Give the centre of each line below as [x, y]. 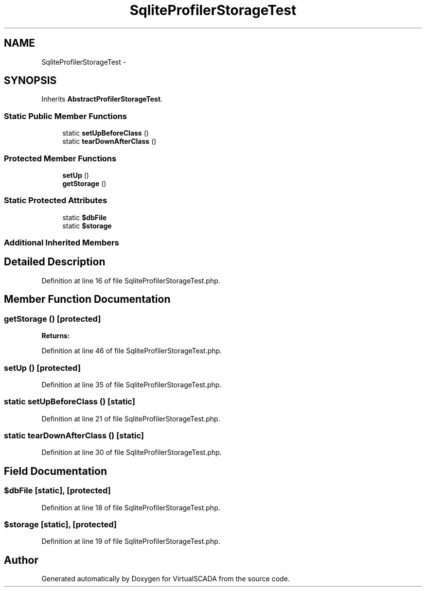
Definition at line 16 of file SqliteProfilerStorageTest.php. [131, 280]
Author [21, 560]
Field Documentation [55, 471]
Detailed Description [55, 262]
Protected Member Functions [60, 158]
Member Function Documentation [87, 299]
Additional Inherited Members [62, 243]
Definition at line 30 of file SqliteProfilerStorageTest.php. [132, 452]
